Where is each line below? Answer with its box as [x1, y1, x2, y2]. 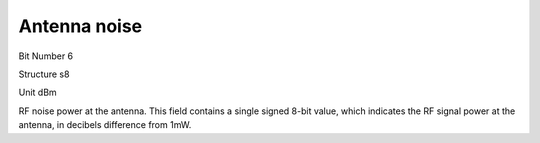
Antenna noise [18, 15, 143, 37]
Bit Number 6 [18, 50, 74, 62]
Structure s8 [18, 68, 70, 80]
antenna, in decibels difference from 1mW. [18, 119, 192, 131]
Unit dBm [18, 86, 57, 99]
